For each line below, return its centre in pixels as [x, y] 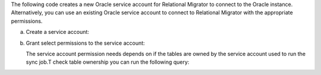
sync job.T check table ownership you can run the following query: [108, 62]
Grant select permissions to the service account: [85, 43]
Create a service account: [57, 32]
